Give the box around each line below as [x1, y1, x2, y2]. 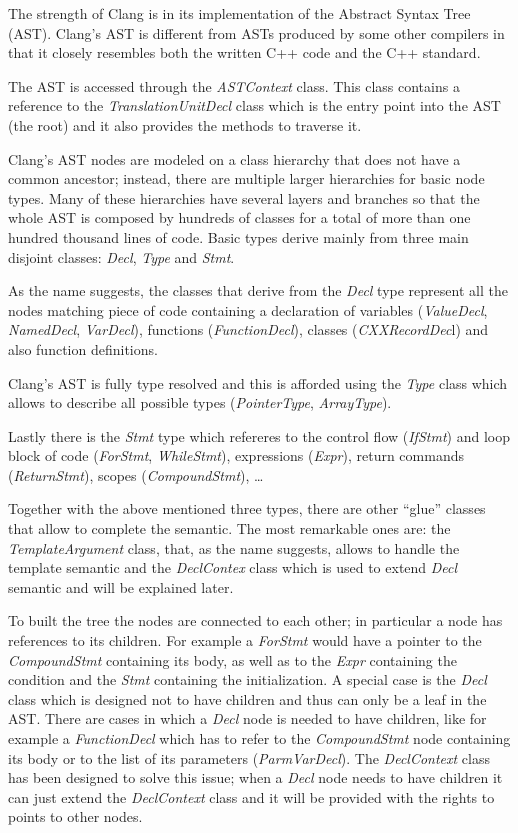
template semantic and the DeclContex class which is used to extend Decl [8, 557, 458, 578]
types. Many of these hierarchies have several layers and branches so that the [8, 187, 480, 208]
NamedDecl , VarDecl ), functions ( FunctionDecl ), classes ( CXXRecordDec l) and [8, 319, 489, 340]
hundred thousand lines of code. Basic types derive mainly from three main [8, 226, 469, 247]
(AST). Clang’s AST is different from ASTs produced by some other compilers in [8, 22, 505, 43]
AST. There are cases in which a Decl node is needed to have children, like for [8, 708, 487, 729]
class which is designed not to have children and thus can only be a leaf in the [8, 688, 487, 709]
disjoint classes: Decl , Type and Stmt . [8, 246, 235, 267]
